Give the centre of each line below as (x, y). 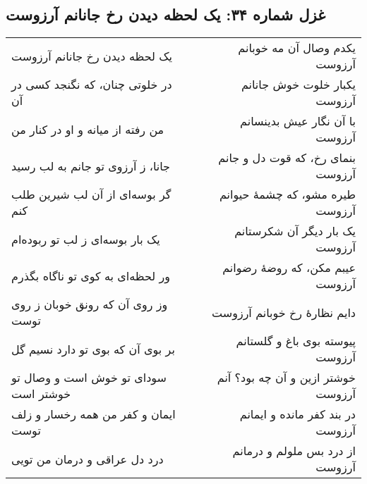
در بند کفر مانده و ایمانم (297, 414)
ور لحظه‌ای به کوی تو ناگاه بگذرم (91, 275)
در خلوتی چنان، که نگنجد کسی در (92, 85)
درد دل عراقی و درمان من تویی (88, 459)
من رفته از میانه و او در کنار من (88, 129)
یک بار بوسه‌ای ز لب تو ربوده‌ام (86, 239)
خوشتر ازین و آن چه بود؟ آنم (286, 378)
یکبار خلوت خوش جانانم (298, 85)
